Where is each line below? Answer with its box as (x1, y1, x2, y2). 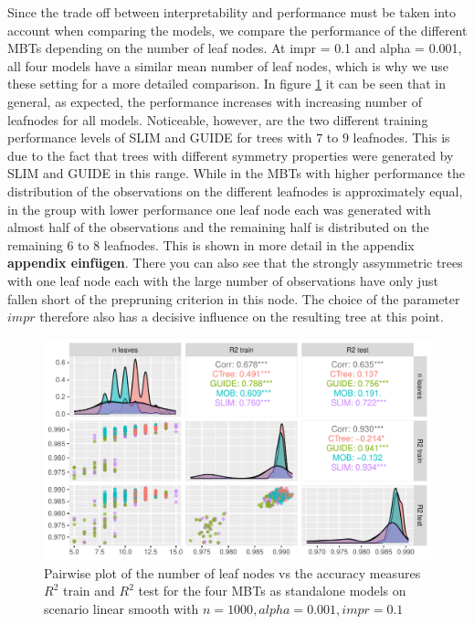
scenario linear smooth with (44, 598, 199, 618)
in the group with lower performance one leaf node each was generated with (7, 199, 431, 218)
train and (62, 581, 115, 600)
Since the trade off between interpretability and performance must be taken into (7, 3, 457, 21)
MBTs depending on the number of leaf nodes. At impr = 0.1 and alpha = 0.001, (7, 38, 462, 58)
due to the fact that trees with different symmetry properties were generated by (7, 145, 454, 164)
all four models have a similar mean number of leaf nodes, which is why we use (7, 56, 449, 75)
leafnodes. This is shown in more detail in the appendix (103, 235, 415, 254)
